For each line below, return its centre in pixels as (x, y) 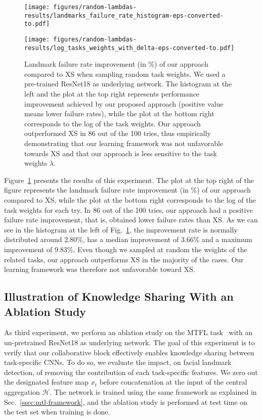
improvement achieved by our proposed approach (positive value (124, 103)
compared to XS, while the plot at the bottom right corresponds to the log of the (130, 200)
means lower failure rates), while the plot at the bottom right (119, 113)
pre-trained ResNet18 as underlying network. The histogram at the (128, 84)
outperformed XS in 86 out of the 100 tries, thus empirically (118, 133)
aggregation (22, 391)
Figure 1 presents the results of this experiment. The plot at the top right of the (129, 180)
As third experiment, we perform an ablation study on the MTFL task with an (128, 332)
